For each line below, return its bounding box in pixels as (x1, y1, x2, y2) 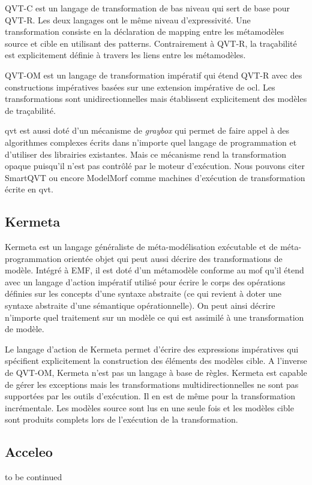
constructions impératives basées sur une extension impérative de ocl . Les (5, 80, 275, 93)
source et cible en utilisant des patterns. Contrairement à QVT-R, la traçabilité (5, 37, 297, 49)
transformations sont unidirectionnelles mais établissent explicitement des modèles (5, 92, 307, 105)
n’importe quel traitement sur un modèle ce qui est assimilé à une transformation (5, 311, 304, 323)
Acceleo (5, 442, 53, 461)
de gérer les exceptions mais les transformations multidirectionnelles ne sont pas (5, 378, 299, 390)
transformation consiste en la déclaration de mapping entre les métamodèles (5, 25, 284, 38)
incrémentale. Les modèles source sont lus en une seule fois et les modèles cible (5, 401, 294, 414)
